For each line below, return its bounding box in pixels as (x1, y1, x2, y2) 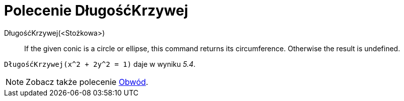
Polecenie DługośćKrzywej (4, 2, 188, 19)
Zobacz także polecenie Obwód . (26, 76, 149, 87)
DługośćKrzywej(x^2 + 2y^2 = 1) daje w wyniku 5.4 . (4, 59, 196, 68)
